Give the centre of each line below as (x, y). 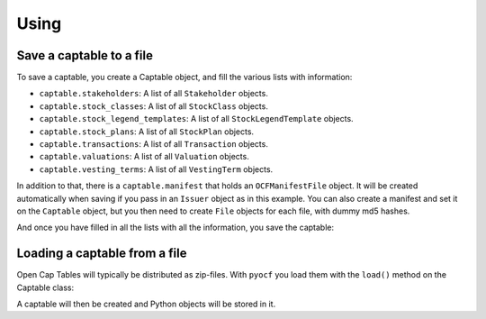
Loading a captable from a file (102, 254)
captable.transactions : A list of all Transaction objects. (154, 144)
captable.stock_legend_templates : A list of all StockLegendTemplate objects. (197, 119)
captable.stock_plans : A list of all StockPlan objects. (147, 132)
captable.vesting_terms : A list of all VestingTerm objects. (156, 169)
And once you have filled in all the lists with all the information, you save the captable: (175, 228)
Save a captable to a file (85, 55)
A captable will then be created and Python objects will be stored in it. (146, 304)
